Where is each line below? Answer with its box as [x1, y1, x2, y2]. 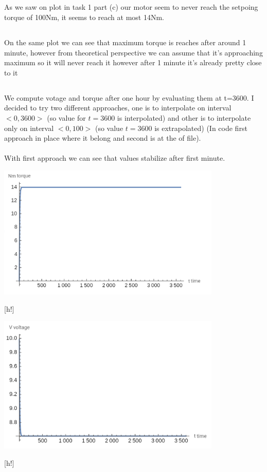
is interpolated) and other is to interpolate [117, 112, 251, 123]
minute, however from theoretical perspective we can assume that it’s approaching [4, 47, 263, 58]
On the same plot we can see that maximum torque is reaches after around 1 [4, 36, 246, 47]
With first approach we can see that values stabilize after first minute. [4, 153, 225, 163]
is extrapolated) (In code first [154, 122, 247, 133]
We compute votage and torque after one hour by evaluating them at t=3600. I [4, 92, 254, 103]
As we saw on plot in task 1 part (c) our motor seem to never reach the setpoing [4, 2, 258, 12]
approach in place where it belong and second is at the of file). [4, 133, 201, 143]
